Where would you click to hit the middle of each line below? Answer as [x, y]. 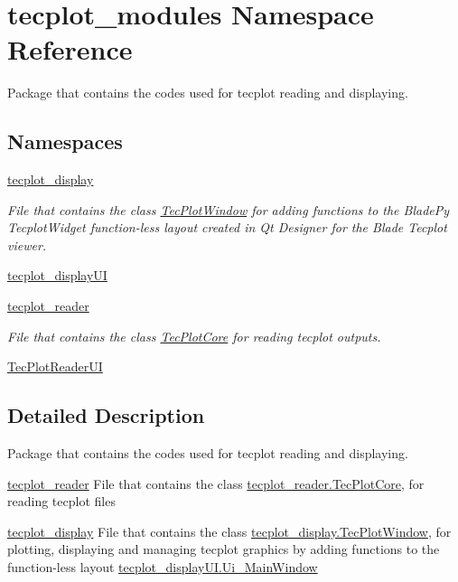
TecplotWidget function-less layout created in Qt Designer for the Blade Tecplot [227, 227]
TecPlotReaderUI [55, 366]
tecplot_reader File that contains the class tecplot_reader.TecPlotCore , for [216, 483]
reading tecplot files [61, 501]
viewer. [27, 244]
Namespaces [65, 141]
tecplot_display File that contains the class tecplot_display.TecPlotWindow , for [229, 531]
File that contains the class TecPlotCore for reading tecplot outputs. [194, 336]
